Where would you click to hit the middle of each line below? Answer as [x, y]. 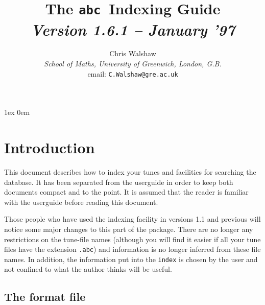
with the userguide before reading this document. [81, 202]
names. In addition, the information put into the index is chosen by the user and [131, 259]
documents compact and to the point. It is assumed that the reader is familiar [126, 192]
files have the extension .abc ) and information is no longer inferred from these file [132, 249]
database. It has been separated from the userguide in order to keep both [119, 182]
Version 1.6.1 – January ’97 [133, 29]
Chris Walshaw [133, 53]
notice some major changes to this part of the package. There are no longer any [129, 229]
